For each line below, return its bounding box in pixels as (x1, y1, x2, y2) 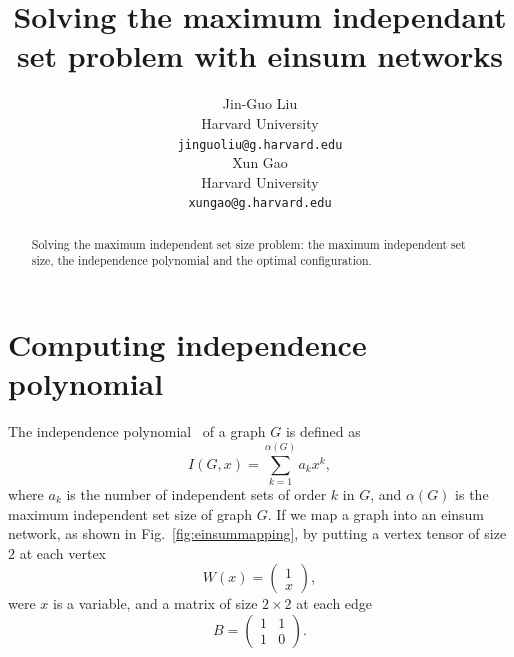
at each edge (296, 593, 373, 614)
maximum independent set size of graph (8, 503, 253, 524)
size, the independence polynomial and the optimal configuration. (31, 252, 372, 269)
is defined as (285, 421, 361, 442)
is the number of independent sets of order (66, 483, 327, 504)
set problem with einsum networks (17, 35, 503, 76)
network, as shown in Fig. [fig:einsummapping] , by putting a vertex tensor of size (8, 523, 507, 544)
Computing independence (8, 324, 367, 365)
